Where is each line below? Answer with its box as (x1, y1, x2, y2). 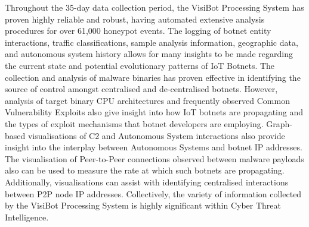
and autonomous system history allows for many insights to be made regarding (5, 48, 293, 60)
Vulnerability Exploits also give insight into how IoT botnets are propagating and (5, 106, 304, 118)
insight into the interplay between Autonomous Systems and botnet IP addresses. (5, 141, 302, 153)
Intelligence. (5, 210, 49, 223)
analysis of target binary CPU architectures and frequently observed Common (5, 94, 290, 106)
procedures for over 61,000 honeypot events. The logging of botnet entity (5, 24, 271, 37)
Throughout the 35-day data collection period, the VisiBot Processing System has (5, 1, 304, 13)
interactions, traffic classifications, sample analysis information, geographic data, (5, 36, 298, 48)
